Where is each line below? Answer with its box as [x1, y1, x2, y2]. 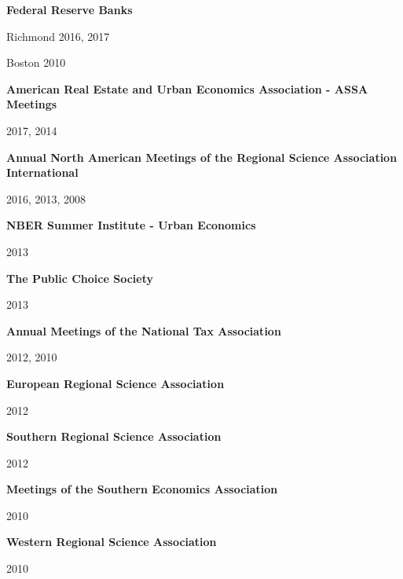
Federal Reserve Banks [6, 2, 133, 17]
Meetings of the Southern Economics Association [6, 481, 278, 497]
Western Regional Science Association [6, 533, 217, 550]
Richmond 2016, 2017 [6, 27, 110, 44]
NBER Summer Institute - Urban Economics [6, 217, 256, 233]
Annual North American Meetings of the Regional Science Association [6, 148, 398, 165]
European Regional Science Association [6, 375, 225, 391]
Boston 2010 [6, 54, 66, 71]
